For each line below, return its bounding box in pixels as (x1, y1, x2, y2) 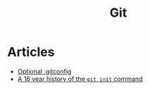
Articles (7, 44, 55, 60)
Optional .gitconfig (17, 67, 72, 75)
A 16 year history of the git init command (17, 75, 143, 83)
